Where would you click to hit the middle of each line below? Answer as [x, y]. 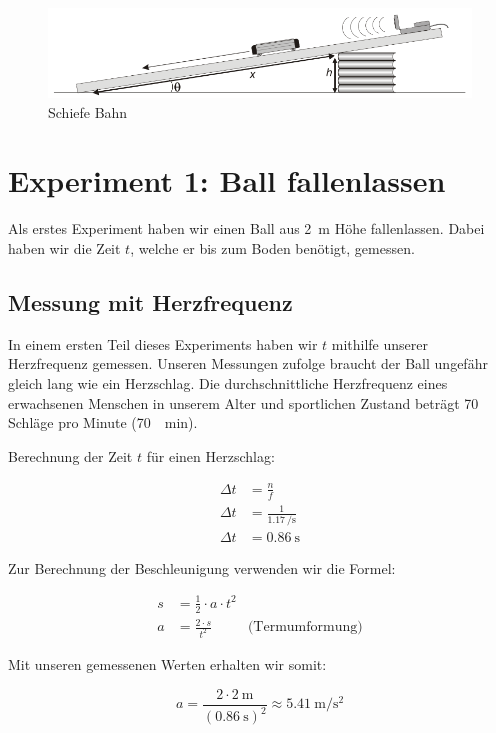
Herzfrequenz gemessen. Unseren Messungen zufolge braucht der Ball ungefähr [248, 363]
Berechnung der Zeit [70, 455]
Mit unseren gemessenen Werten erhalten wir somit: [167, 664]
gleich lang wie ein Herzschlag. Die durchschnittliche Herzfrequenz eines [228, 382]
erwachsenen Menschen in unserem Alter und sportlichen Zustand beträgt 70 [243, 402]
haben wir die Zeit [64, 247]
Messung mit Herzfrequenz [150, 301]
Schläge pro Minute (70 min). [103, 422]
